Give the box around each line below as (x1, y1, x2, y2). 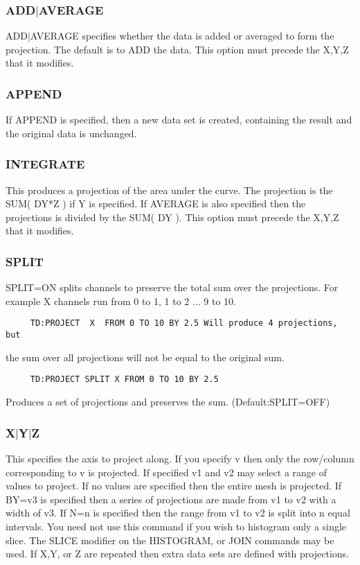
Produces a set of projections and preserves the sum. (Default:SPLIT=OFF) (6, 394, 330, 409)
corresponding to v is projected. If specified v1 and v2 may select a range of (6, 464, 327, 479)
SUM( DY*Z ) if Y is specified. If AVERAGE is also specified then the (6, 196, 306, 211)
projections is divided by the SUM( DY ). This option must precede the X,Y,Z (6, 209, 339, 224)
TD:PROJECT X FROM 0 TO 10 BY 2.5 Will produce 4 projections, (30, 318, 338, 329)
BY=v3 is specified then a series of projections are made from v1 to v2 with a (6, 492, 336, 506)
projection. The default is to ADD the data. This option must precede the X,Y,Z (6, 42, 349, 56)
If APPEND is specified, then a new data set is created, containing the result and (6, 112, 352, 127)
